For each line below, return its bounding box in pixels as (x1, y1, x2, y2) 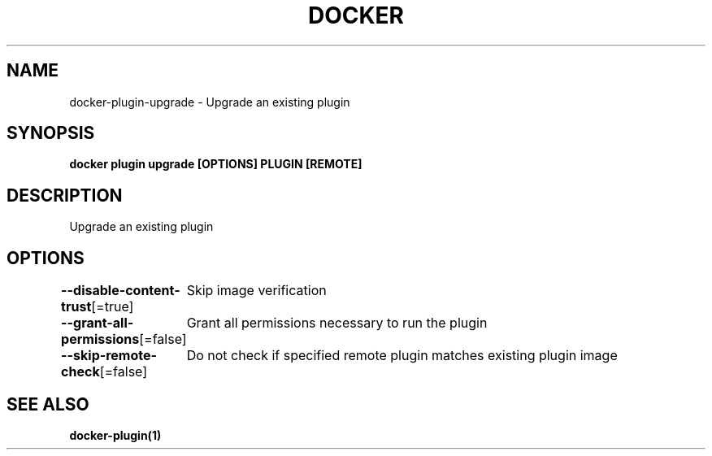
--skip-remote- (61, 347, 157, 364)
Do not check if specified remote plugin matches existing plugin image (186, 347, 618, 364)
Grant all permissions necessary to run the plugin (186, 315, 488, 332)
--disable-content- (61, 282, 180, 299)
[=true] (91, 298, 134, 315)
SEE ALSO (7, 393, 89, 415)
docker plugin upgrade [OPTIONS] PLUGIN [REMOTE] (69, 157, 363, 172)
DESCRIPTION (7, 185, 123, 206)
